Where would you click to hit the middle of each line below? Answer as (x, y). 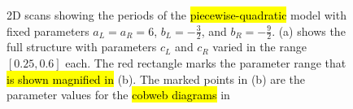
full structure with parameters (82, 47)
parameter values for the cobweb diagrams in (118, 95)
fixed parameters (48, 31)
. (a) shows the (309, 31)
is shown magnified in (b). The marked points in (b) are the (156, 78)
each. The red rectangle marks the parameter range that (206, 63)
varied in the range (259, 47)
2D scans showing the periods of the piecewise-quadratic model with (176, 15)
